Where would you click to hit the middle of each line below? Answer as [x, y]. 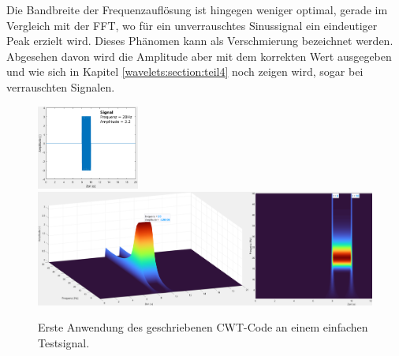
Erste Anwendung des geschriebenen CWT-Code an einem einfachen [203, 327]
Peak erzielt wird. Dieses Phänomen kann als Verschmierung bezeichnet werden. [200, 41]
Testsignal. [64, 342]
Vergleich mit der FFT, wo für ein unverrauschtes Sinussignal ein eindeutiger [192, 25]
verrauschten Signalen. [61, 86]
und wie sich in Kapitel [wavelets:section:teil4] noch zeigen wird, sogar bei [185, 71]
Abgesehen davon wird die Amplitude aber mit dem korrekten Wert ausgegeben [199, 56]
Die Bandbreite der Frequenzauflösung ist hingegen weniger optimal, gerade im [197, 9]
